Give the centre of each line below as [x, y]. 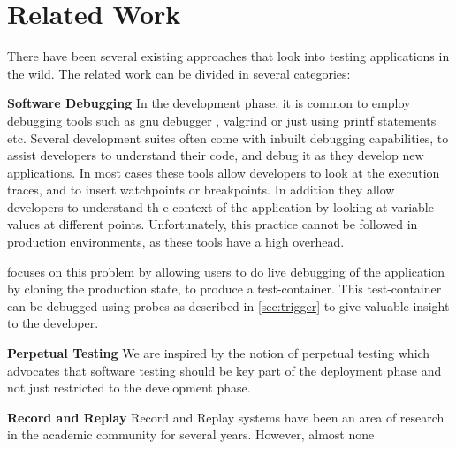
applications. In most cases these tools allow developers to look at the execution [224, 172]
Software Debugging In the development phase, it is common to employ [209, 103]
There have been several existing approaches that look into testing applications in [228, 56]
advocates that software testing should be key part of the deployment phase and [224, 370]
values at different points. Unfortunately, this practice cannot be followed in [213, 224]
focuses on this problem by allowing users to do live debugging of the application [226, 271]
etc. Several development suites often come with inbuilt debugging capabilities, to [228, 137]
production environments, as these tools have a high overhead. [176, 242]
